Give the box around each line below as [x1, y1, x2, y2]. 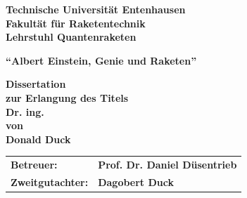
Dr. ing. [6, 104, 44, 119]
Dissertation [6, 77, 66, 91]
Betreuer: [11, 157, 58, 172]
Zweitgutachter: [11, 174, 89, 189]
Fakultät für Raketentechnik [6, 15, 146, 30]
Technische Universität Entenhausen [6, 2, 186, 16]
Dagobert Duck [98, 174, 174, 189]
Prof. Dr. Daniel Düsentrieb [98, 157, 237, 172]
